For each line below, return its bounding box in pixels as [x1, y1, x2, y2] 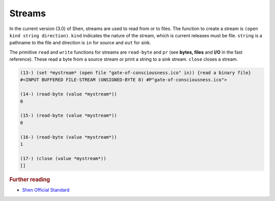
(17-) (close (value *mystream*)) [20, 156, 106, 161]
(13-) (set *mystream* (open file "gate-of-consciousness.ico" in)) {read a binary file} [20, 70, 252, 76]
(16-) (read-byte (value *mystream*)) [20, 134, 117, 140]
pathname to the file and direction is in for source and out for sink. [9, 40, 151, 46]
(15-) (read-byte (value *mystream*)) [20, 113, 117, 118]
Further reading [9, 176, 50, 183]
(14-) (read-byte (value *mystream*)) [20, 91, 117, 97]
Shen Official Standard [22, 187, 70, 193]
